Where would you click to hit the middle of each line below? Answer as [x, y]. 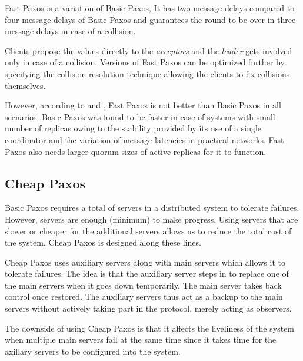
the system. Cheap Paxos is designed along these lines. [103, 242]
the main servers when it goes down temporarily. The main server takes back [143, 285]
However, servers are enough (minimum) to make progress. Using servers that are [151, 219]
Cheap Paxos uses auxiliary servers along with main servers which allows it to [145, 262]
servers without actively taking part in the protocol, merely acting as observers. [148, 308]
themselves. [25, 85]
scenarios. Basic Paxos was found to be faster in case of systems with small [140, 116]
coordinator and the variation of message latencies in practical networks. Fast [144, 139]
